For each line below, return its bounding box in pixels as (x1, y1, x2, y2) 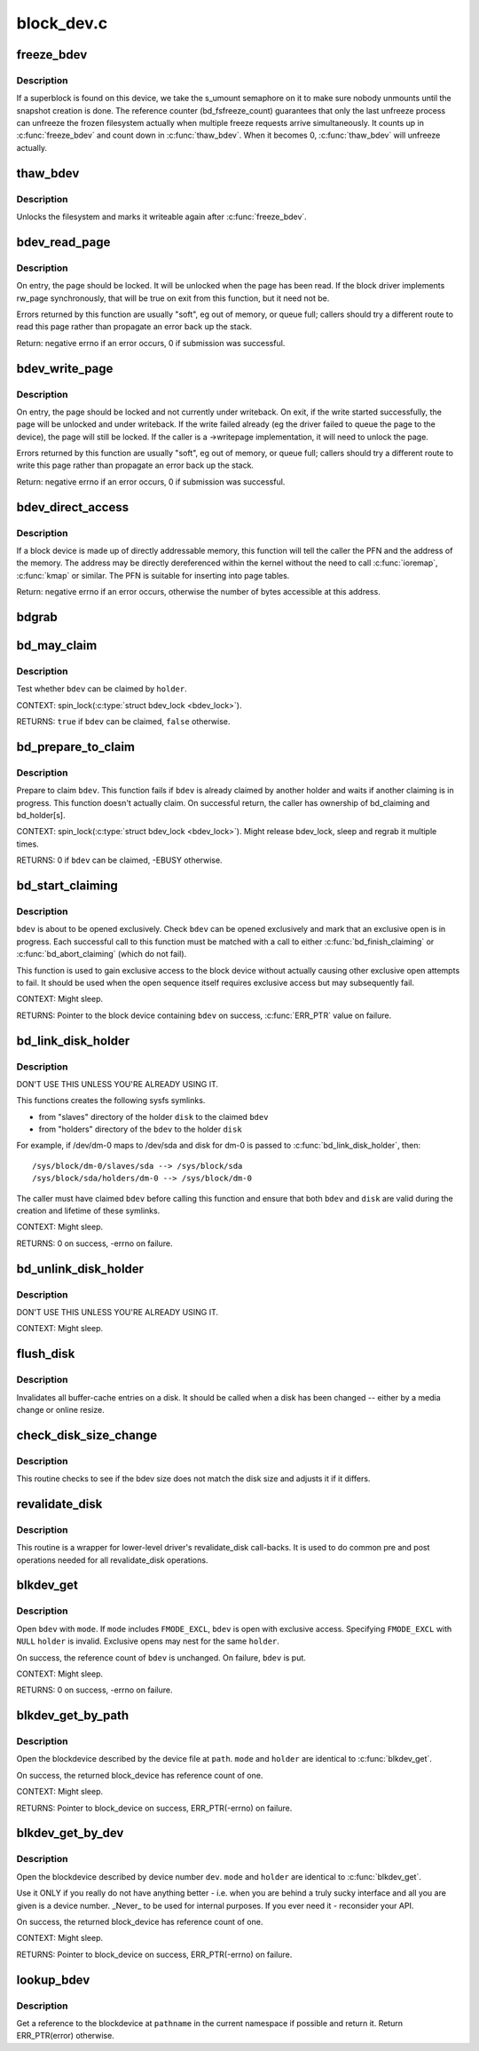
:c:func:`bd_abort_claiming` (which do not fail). (16, 949, 187, 959)
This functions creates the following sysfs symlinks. (16, 1095, 206, 1106)
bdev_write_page (16, 360, 114, 376)
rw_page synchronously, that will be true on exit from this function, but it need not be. (16, 293, 330, 304)
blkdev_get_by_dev (16, 1826, 124, 1841)
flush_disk (16, 1346, 75, 1361)
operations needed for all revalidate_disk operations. (16, 1554, 208, 1566)
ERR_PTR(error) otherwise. (16, 2031, 114, 2041)
